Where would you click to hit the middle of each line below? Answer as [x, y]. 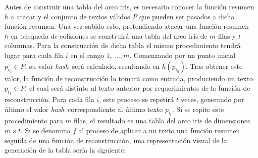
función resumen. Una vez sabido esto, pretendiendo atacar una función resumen [127, 26]
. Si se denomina [46, 130]
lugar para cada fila [34, 55]
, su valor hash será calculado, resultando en [92, 66]
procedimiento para [34, 121]
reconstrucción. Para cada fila [50, 99]
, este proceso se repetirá [136, 99]
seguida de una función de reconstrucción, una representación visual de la [116, 140]
